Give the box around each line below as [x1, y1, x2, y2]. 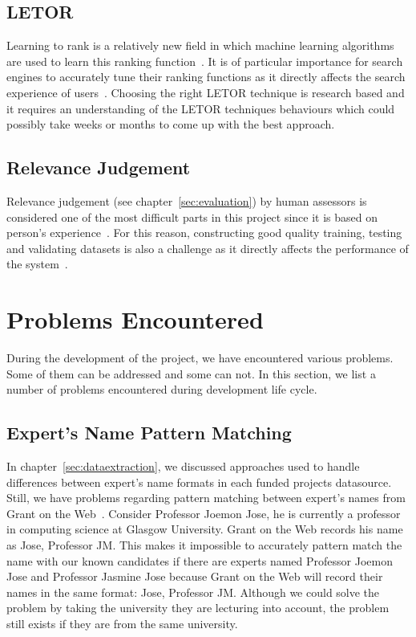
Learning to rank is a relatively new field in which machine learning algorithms [6, 37, 394, 54]
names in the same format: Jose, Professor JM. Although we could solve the [6, 583, 380, 600]
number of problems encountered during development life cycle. [6, 381, 317, 398]
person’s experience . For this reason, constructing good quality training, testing [6, 224, 402, 241]
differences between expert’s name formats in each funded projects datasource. [6, 473, 392, 490]
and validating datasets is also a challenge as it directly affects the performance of [6, 239, 409, 256]
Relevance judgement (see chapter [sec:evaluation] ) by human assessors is [6, 192, 367, 209]
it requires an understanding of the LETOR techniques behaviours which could [6, 100, 395, 116]
